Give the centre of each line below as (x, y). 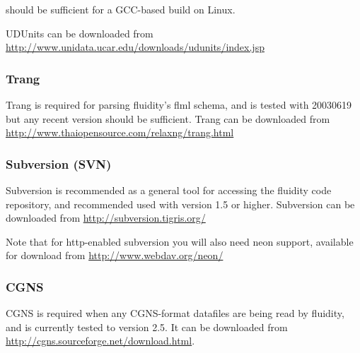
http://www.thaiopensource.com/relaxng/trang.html (120, 132)
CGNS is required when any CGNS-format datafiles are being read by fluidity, (175, 313)
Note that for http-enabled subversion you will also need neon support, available (180, 241)
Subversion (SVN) (59, 163)
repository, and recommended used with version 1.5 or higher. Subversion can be (180, 204)
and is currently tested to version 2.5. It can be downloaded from (147, 327)
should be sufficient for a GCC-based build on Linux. (121, 9)
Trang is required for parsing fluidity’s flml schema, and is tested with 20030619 (179, 104)
